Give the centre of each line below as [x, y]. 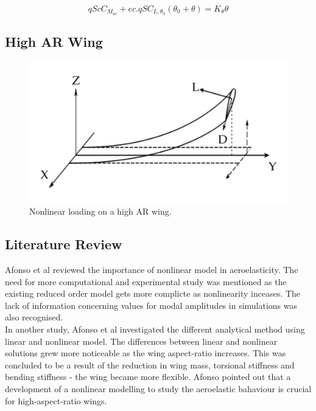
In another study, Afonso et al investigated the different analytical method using [155, 329]
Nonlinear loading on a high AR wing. [100, 211]
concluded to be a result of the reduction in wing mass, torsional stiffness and [150, 364]
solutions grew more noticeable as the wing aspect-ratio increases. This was [146, 353]
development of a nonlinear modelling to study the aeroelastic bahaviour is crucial [158, 388]
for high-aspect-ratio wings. [56, 400]
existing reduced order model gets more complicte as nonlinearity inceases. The [153, 293]
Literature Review [64, 244]
